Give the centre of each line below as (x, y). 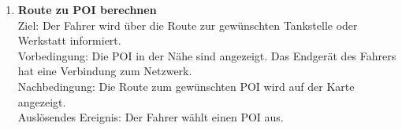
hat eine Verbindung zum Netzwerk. (105, 71)
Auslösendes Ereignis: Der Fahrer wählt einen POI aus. (151, 117)
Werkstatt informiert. (69, 40)
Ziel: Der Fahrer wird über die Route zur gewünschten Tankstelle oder (188, 25)
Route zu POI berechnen (87, 9)
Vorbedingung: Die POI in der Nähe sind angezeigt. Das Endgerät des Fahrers (207, 55)
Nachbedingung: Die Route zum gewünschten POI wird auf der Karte (186, 86)
